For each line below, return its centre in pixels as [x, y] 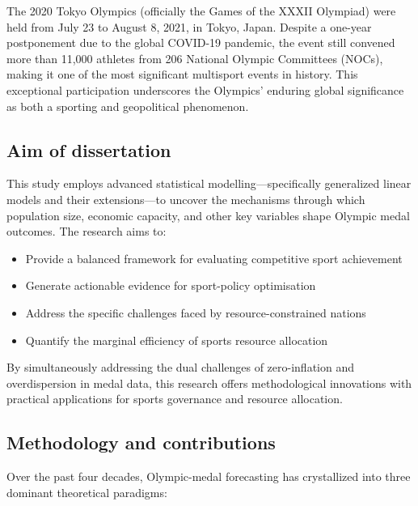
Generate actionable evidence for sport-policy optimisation [171, 285]
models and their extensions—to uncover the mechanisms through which [186, 199]
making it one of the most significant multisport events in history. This [182, 74]
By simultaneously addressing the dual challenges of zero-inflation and [181, 367]
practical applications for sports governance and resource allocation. [175, 399]
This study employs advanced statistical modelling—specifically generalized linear [209, 183]
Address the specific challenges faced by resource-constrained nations [196, 312]
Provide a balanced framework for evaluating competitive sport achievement [214, 258]
